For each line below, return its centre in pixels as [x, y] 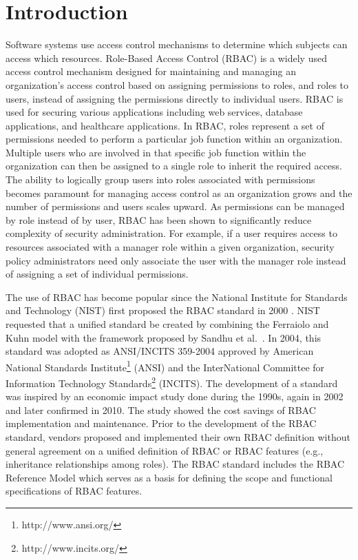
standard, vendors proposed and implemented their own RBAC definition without [178, 437]
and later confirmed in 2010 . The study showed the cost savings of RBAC [161, 409]
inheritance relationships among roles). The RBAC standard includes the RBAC [175, 464]
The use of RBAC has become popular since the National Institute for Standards [177, 297]
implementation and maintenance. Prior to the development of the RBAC [161, 423]
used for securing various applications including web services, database [154, 112]
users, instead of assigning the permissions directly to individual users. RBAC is [175, 98]
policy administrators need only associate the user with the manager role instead [176, 260]
